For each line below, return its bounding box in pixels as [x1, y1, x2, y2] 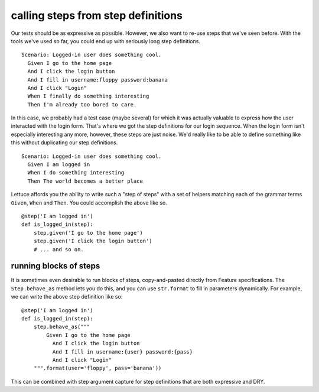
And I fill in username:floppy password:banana [27, 76, 168, 83]
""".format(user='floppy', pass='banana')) [33, 365, 162, 372]
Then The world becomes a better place [27, 177, 143, 184]
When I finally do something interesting [27, 93, 149, 100]
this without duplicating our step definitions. [11, 139, 118, 146]
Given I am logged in [27, 161, 90, 168]
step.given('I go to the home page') [33, 229, 143, 236]
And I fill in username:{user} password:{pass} [52, 348, 193, 355]
